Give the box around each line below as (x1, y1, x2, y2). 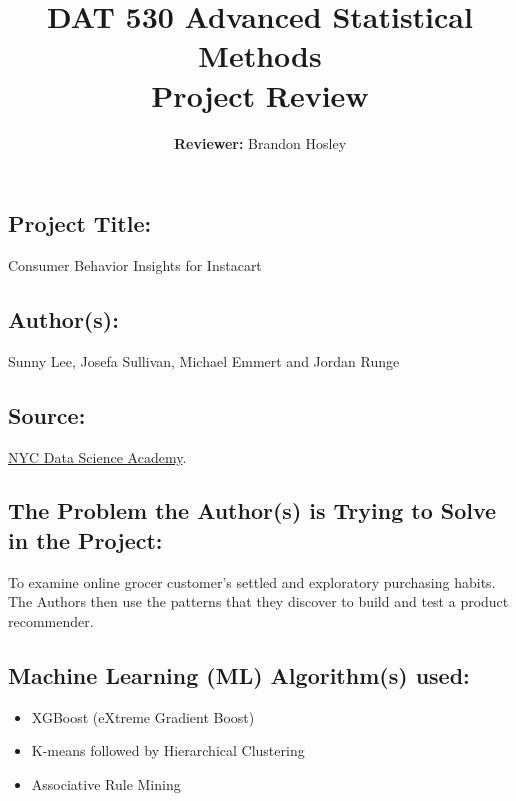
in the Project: (8, 524, 163, 555)
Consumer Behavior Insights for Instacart (8, 254, 262, 275)
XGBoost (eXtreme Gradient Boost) (31, 706, 255, 727)
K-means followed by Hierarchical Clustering (31, 740, 305, 761)
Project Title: (8, 208, 152, 239)
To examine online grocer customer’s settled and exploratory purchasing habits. (8, 571, 496, 592)
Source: (8, 399, 86, 430)
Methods (198, 35, 322, 76)
